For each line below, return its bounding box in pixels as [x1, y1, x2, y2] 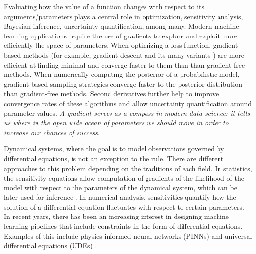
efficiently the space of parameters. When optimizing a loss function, [4, 40, 211, 50]
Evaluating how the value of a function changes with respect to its [4, 1, 205, 11]
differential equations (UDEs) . [4, 240, 97, 251]
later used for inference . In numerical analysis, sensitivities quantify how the [4, 192, 236, 202]
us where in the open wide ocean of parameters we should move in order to [4, 117, 229, 128]
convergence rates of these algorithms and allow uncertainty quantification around [4, 98, 252, 108]
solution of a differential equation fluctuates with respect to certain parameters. [4, 201, 245, 212]
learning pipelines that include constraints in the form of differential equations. [4, 221, 243, 231]
